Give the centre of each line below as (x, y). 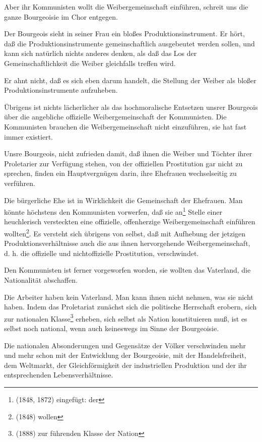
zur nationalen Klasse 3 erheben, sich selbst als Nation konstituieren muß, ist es (126, 318)
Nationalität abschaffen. (41, 279)
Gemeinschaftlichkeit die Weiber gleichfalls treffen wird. (90, 63)
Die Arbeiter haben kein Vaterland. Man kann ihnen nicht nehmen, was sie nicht (129, 297)
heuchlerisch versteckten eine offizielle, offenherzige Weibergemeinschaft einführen (130, 222)
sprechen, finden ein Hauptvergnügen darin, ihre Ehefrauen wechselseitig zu (120, 173)
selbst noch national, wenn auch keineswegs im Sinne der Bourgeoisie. (112, 328)
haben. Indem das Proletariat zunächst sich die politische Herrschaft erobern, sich (130, 307)
